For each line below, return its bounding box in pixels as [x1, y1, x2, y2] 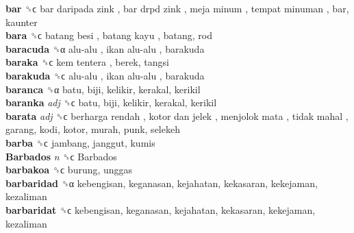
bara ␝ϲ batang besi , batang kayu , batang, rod [5, 28, 212, 42]
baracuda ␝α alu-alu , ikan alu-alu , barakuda [5, 41, 205, 56]
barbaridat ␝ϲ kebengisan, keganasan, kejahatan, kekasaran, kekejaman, [5, 202, 316, 217]
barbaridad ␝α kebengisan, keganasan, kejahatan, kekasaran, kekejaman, [5, 175, 318, 190]
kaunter [5, 14, 38, 29]
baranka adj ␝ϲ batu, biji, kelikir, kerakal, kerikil [5, 95, 217, 110]
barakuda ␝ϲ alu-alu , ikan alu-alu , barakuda [5, 68, 205, 82]
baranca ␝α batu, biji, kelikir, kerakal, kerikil [5, 82, 201, 96]
